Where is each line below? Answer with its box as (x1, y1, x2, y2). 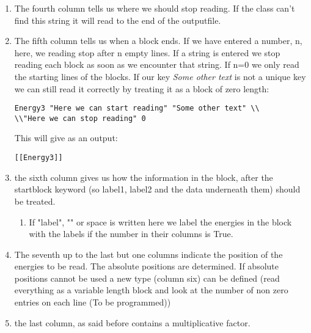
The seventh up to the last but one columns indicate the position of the (14, 247, 283, 260)
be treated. (14, 194, 56, 207)
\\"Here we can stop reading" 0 (14, 114, 146, 123)
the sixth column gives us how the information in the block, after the (14, 170, 273, 183)
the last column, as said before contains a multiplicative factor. (14, 316, 251, 329)
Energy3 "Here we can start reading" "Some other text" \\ (14, 104, 260, 113)
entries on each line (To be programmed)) (14, 296, 171, 309)
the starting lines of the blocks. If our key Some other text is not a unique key (14, 70, 306, 82)
